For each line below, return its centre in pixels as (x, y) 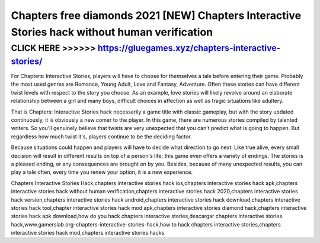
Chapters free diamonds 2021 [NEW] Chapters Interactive (156, 15)
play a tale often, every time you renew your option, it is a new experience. (102, 172)
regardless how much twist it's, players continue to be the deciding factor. (101, 137)
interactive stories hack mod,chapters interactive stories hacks (88, 233)
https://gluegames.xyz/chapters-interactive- (189, 48)
